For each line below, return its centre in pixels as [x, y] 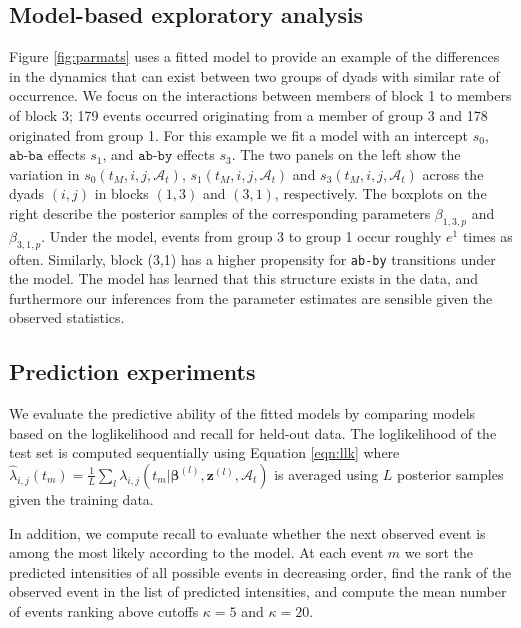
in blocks [121, 193]
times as [487, 235]
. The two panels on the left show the [346, 154]
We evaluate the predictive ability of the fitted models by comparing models [242, 413]
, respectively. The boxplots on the [380, 193]
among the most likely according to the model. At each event [196, 552]
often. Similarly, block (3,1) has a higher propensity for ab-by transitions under [252, 258]
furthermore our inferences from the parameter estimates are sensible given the [251, 297]
